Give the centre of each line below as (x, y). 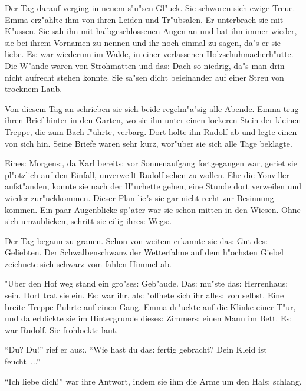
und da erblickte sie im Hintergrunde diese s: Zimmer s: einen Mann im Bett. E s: (149, 318)
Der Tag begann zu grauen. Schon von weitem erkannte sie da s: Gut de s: (136, 240)
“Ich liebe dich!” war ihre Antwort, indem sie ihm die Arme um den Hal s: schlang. (153, 381)
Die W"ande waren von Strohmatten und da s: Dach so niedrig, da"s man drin (145, 65)
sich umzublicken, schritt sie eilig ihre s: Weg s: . (88, 221)
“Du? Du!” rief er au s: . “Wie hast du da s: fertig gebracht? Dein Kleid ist (136, 349)
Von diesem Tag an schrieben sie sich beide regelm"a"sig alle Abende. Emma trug (152, 108)
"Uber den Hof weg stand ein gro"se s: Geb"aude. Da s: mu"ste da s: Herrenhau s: (147, 283)
